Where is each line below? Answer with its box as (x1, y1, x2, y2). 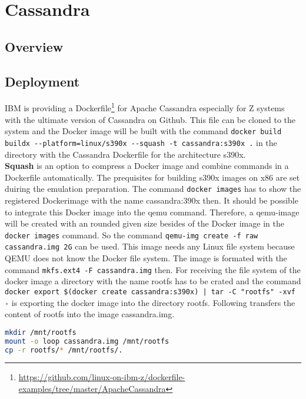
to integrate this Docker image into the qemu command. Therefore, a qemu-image (5, 205, 300, 218)
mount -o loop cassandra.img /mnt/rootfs (5, 337, 169, 345)
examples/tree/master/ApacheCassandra (18, 383, 166, 395)
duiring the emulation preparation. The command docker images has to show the (5, 182, 301, 195)
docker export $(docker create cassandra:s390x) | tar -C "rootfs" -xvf (5, 287, 295, 296)
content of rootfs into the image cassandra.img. (5, 308, 175, 320)
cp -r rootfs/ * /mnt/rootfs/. (5, 345, 123, 354)
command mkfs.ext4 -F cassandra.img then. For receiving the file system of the (5, 263, 301, 275)
